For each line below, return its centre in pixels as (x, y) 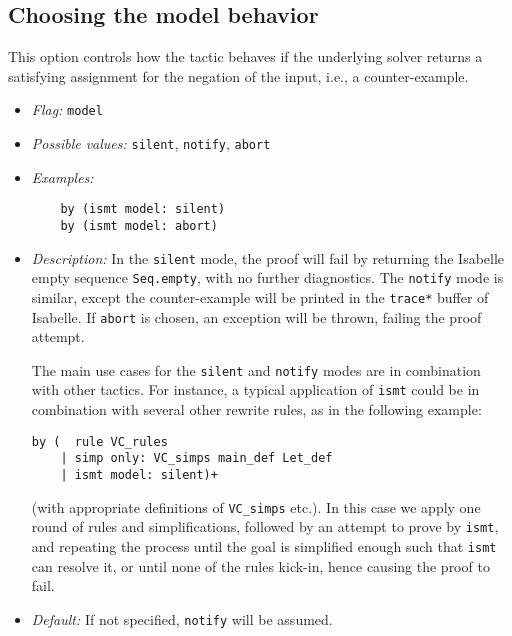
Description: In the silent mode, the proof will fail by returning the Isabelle (268, 257)
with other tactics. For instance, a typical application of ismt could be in (255, 389)
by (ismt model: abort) (139, 225)
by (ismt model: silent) (143, 209)
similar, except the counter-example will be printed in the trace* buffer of (260, 296)
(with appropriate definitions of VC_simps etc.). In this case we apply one (256, 506)
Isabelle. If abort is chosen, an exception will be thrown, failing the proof (256, 316)
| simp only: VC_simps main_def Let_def (196, 458)
